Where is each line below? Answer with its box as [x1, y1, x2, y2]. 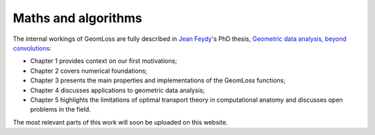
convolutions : [12, 44, 52, 52]
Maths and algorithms [12, 10, 142, 26]
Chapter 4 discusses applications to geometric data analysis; [30, 86, 205, 94]
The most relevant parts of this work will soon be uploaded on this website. [12, 118, 228, 126]
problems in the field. [30, 105, 92, 114]
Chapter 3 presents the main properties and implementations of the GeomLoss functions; [30, 76, 286, 84]
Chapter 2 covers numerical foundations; [30, 66, 148, 75]
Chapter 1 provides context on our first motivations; [30, 57, 177, 65]
